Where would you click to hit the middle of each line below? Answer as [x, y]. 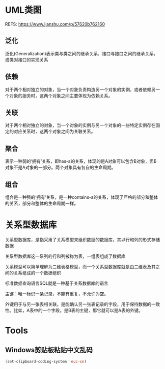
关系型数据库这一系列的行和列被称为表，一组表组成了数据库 [65, 256]
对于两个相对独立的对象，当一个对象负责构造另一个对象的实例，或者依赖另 [80, 90]
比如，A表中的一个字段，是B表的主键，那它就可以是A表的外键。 [78, 310]
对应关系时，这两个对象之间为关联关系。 [55, 131]
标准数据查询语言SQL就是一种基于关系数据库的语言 [57, 283]
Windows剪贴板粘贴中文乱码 [49, 350]
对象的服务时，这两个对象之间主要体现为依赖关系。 [61, 95]
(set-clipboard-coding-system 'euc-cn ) [46, 361]
